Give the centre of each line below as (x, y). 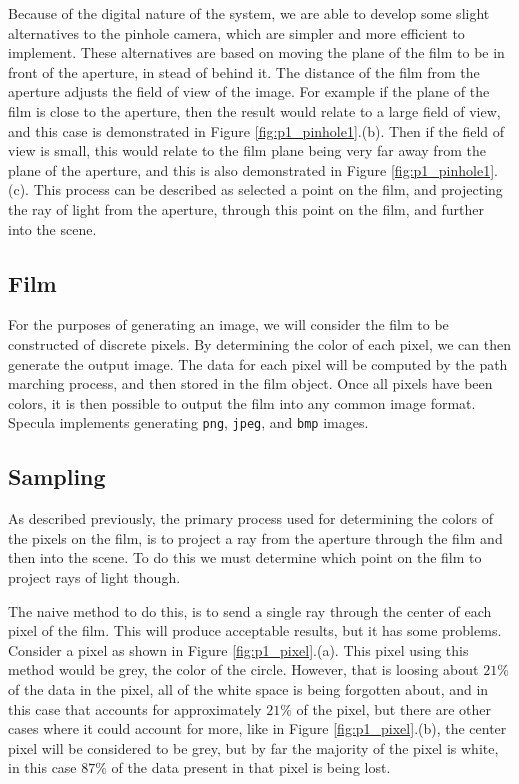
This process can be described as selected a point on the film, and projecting (268, 189)
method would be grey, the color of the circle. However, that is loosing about (243, 669)
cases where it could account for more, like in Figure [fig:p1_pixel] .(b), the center (257, 728)
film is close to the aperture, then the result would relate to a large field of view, (254, 110)
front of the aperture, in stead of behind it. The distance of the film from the (244, 71)
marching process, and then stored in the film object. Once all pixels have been (250, 383)
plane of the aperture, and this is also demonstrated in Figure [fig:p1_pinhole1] (251, 169)
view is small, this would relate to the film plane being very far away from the (247, 150)
